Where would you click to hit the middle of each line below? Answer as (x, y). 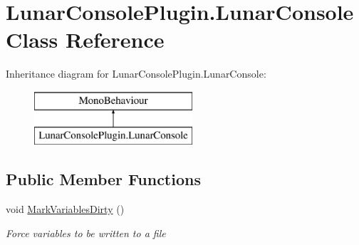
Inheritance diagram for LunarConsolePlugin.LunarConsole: (136, 74)
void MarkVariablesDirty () (65, 209)
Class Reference (85, 40)
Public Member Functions (103, 179)
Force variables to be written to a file (86, 233)
